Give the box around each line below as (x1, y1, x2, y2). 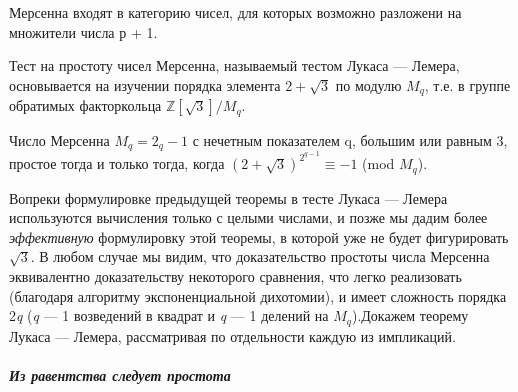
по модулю (335, 74, 402, 95)
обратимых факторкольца (9, 95, 162, 116)
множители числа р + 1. (9, 21, 158, 42)
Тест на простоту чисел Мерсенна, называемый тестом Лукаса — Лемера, (9, 55, 460, 76)
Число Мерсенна (9, 129, 110, 150)
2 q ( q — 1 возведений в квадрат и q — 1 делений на (9, 305, 329, 326)
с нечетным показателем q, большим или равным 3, (192, 129, 508, 150)
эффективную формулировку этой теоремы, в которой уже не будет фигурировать (9, 226, 509, 247)
